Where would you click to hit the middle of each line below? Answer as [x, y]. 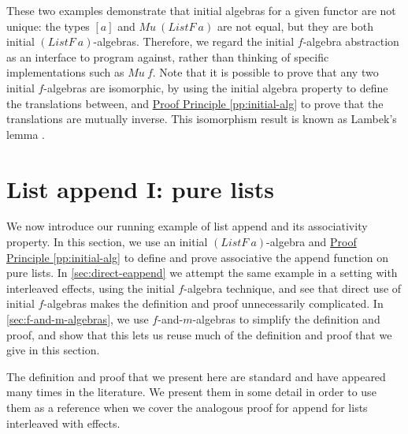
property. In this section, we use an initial [107, 242]
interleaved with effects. [63, 423]
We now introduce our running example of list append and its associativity [187, 226]
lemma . [26, 134]
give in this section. [53, 350]
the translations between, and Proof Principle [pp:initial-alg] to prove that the [195, 103]
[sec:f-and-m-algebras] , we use [78, 319]
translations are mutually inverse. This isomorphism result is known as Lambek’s [202, 119]
